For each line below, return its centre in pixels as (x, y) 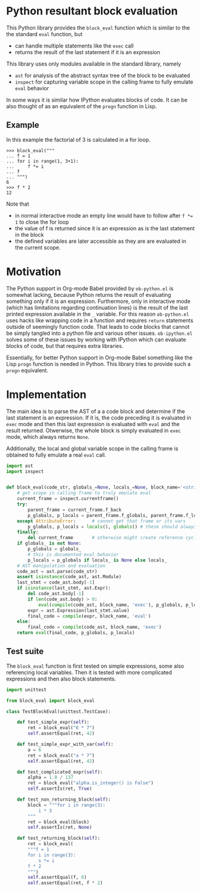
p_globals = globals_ (55, 549)
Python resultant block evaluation (92, 11)
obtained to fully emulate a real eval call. (56, 454)
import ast (20, 466)
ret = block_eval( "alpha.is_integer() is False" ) (91, 783)
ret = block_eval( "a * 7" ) (61, 756)
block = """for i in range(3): (67, 805)
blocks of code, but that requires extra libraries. (65, 346)
